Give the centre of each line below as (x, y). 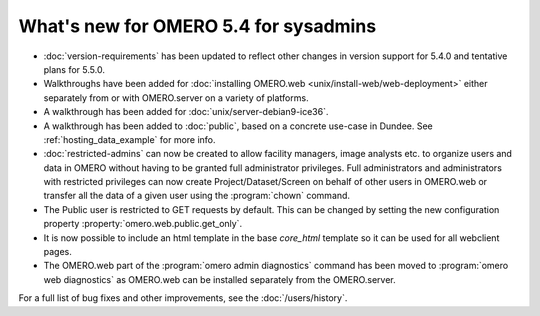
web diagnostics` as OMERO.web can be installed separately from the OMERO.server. (220, 279)
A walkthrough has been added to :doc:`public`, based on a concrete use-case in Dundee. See (238, 126)
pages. (57, 252)
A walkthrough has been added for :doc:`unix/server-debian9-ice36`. (186, 112)
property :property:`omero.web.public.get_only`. (143, 224)
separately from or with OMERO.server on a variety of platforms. (176, 97)
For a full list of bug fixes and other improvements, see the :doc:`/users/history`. (183, 298)
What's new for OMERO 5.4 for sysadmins (197, 26)
